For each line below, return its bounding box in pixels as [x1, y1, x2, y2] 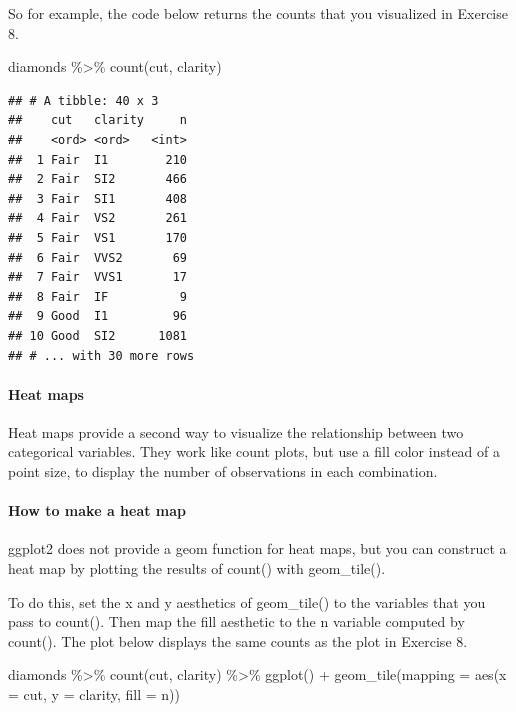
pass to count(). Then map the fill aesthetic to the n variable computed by [8, 611, 465, 632]
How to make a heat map [8, 500, 187, 521]
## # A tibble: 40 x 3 [8, 93, 159, 108]
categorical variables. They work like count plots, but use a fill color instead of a [8, 441, 500, 462]
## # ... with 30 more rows [8, 348, 195, 363]
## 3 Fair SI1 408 [8, 191, 187, 206]
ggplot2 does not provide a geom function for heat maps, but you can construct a [8, 538, 507, 559]
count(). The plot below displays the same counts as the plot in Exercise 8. [8, 630, 468, 651]
